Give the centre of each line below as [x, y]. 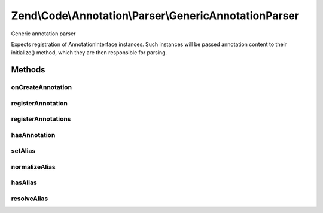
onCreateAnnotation [41, 87]
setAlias [23, 151]
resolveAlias [30, 199]
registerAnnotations [41, 119]
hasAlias [24, 182]
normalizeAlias [33, 166]
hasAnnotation [33, 135]
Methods [28, 70]
